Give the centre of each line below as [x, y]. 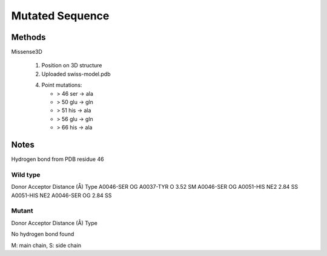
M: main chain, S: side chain [46, 245]
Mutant [22, 211]
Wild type [26, 174]
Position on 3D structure [72, 65]
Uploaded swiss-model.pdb [76, 74]
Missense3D [27, 52]
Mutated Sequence [60, 16]
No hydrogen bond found [43, 234]
